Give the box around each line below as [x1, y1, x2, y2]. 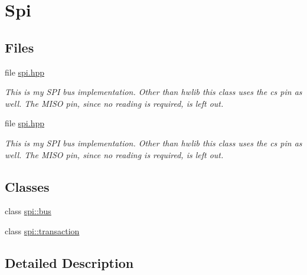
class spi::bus [5, 205, 51, 217]
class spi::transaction [5, 224, 80, 237]
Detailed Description [5, 253, 134, 271]
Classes [5, 177, 50, 195]
